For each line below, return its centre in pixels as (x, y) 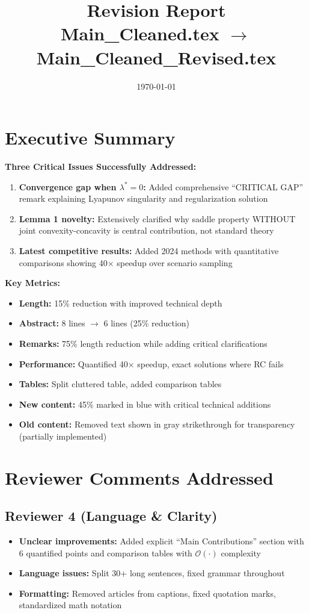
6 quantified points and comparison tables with (106, 552)
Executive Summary (90, 138)
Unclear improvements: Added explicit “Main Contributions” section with (161, 541)
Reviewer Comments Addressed (139, 477)
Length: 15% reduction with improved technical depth (121, 303)
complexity (241, 552)
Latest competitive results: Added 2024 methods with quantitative (149, 250)
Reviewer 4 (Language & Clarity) (111, 516)
